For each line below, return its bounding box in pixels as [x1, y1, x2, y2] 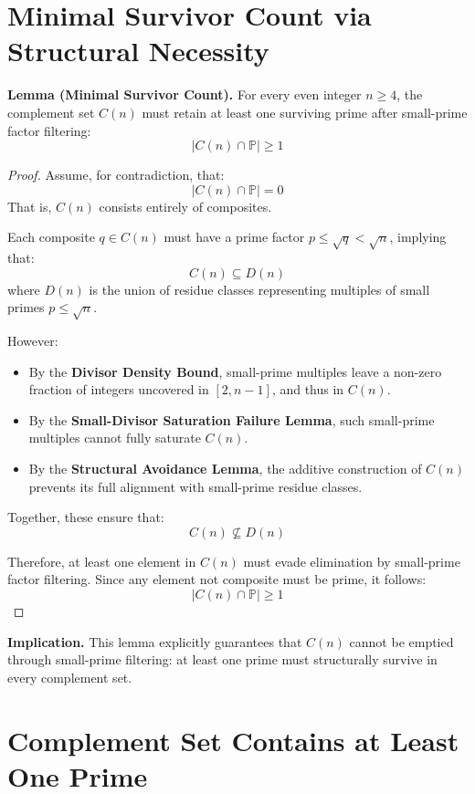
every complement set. [7, 667, 132, 686]
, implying [389, 227, 447, 246]
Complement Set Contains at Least [7, 721, 459, 758]
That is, [7, 196, 52, 215]
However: [7, 331, 58, 350]
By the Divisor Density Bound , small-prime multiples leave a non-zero [28, 361, 442, 381]
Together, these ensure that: [7, 507, 164, 527]
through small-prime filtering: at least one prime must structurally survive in [7, 650, 438, 669]
